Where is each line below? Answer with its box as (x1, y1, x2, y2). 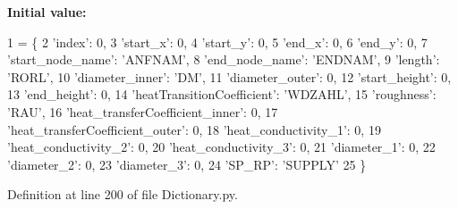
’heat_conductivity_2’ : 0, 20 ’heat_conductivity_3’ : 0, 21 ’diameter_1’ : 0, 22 (7, 138, 436, 156)
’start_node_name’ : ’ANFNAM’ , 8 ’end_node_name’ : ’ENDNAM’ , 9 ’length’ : (7, 50, 440, 69)
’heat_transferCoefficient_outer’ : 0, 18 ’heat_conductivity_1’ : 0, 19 (7, 120, 381, 138)
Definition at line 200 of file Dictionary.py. (7, 185, 238, 204)
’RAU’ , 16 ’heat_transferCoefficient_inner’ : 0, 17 (7, 102, 278, 121)
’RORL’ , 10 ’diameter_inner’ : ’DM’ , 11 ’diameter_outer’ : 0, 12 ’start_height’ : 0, (7, 67, 452, 86)
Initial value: (7, 3, 87, 21)
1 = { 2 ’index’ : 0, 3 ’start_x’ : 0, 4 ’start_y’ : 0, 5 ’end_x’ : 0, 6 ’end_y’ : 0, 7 (7, 32, 428, 51)
